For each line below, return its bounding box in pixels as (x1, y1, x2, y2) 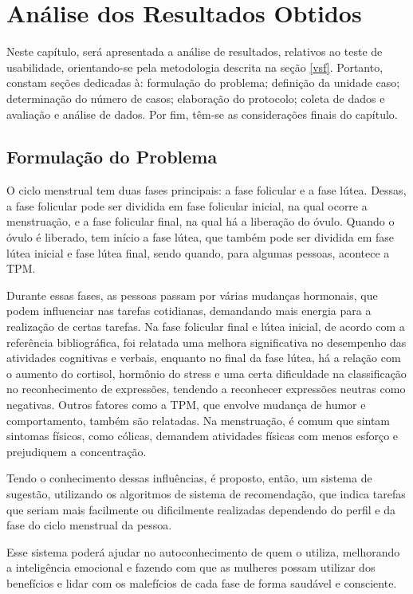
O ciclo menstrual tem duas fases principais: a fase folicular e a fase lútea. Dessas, (6, 182, 407, 199)
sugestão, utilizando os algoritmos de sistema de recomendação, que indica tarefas (6, 485, 406, 502)
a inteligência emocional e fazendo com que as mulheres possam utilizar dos (6, 559, 376, 576)
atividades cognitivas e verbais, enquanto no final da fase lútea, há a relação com (6, 349, 401, 366)
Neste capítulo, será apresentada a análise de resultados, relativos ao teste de (6, 43, 383, 60)
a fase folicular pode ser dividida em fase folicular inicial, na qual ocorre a (6, 197, 368, 214)
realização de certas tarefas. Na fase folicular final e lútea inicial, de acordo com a (6, 318, 405, 335)
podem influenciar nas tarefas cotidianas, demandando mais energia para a (6, 302, 372, 319)
